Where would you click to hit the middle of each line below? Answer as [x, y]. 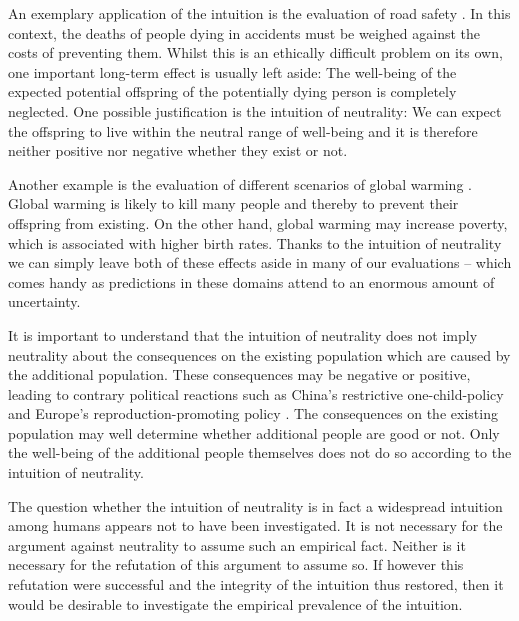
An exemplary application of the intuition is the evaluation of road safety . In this [259, 13]
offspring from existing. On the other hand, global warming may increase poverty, [258, 222]
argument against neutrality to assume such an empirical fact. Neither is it [237, 544]
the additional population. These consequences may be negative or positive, [239, 374]
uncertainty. [44, 301]
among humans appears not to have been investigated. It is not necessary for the [255, 525]
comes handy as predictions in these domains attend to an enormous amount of [251, 281]
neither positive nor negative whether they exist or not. [178, 150]
